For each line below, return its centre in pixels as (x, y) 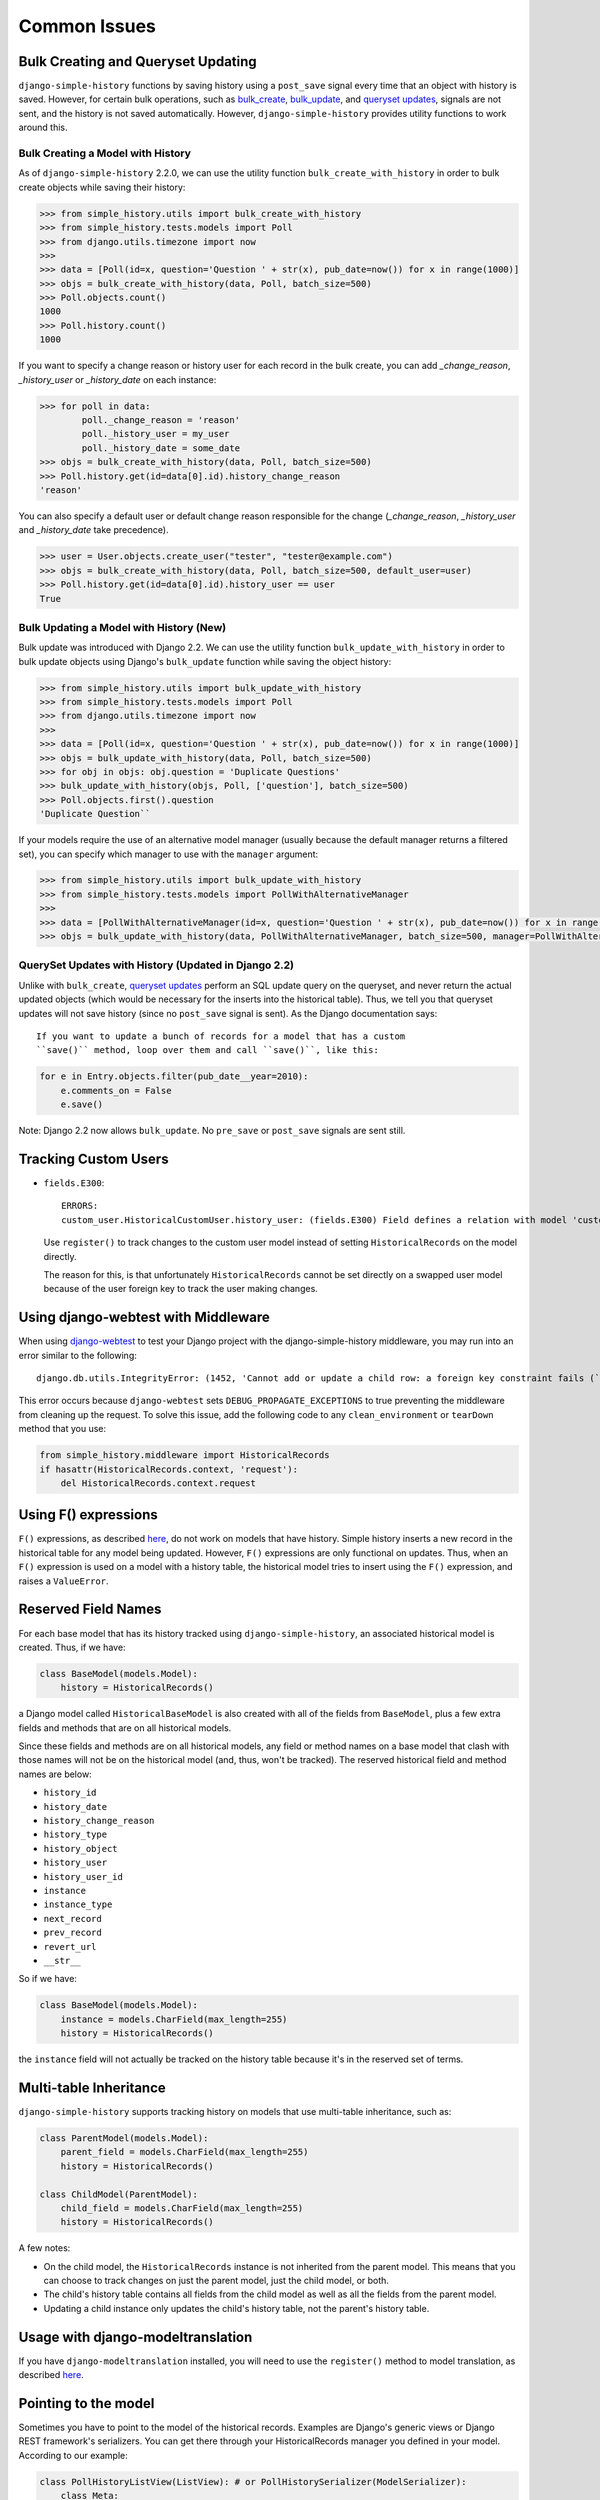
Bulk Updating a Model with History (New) (122, 627)
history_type (75, 1834)
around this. (43, 127)
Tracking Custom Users (93, 1158)
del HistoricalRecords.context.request (158, 1483)
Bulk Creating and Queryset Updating (137, 61)
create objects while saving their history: (102, 187)
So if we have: (47, 1979)
